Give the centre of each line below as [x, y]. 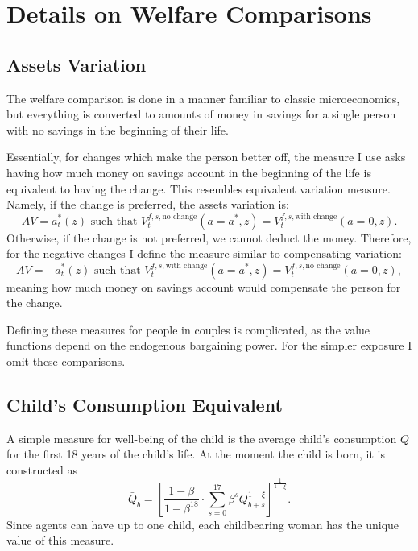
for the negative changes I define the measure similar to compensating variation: [204, 253]
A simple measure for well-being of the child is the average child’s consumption [202, 438]
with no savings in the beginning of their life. [118, 129]
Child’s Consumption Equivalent [145, 404]
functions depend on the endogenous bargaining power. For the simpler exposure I [209, 345]
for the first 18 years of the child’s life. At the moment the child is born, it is [196, 454]
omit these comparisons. [66, 360]
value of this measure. [60, 540]
